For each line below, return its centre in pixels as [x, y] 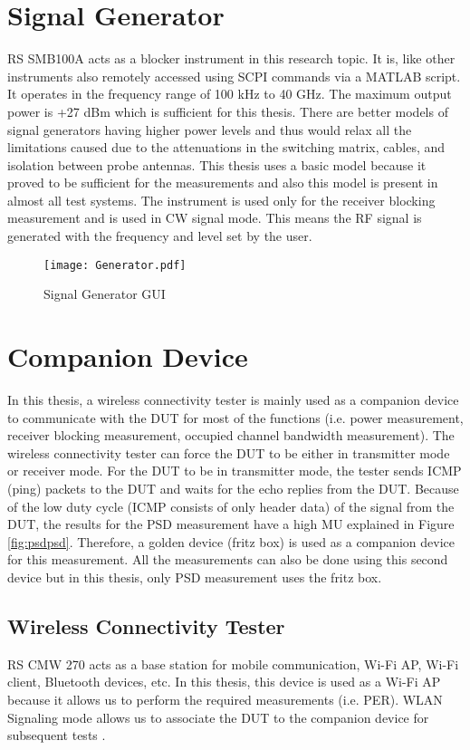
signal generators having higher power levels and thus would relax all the [210, 129]
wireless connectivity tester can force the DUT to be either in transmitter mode [229, 452]
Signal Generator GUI [105, 294]
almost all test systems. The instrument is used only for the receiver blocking [221, 200]
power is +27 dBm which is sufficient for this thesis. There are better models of [228, 111]
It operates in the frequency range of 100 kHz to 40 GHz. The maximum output [230, 94]
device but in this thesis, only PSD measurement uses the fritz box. [195, 577]
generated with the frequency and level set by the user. [160, 236]
